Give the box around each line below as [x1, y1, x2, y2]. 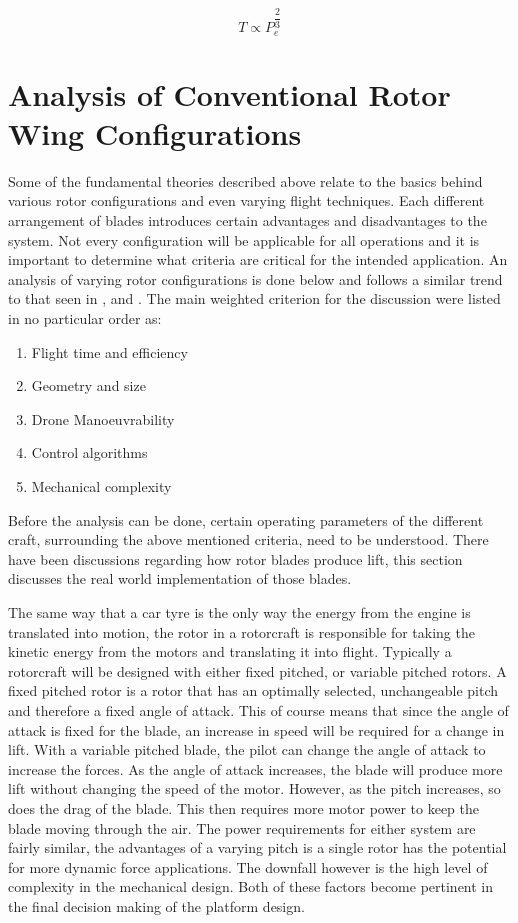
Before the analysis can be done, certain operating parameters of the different [8, 509, 484, 530]
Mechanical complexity [31, 476, 172, 497]
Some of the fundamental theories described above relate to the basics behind [8, 170, 483, 191]
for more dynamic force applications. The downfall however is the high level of [8, 856, 488, 877]
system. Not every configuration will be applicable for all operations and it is [8, 229, 480, 250]
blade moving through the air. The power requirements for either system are [8, 817, 476, 838]
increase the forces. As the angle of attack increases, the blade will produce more [8, 758, 503, 779]
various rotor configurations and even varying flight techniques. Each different [8, 190, 485, 211]
